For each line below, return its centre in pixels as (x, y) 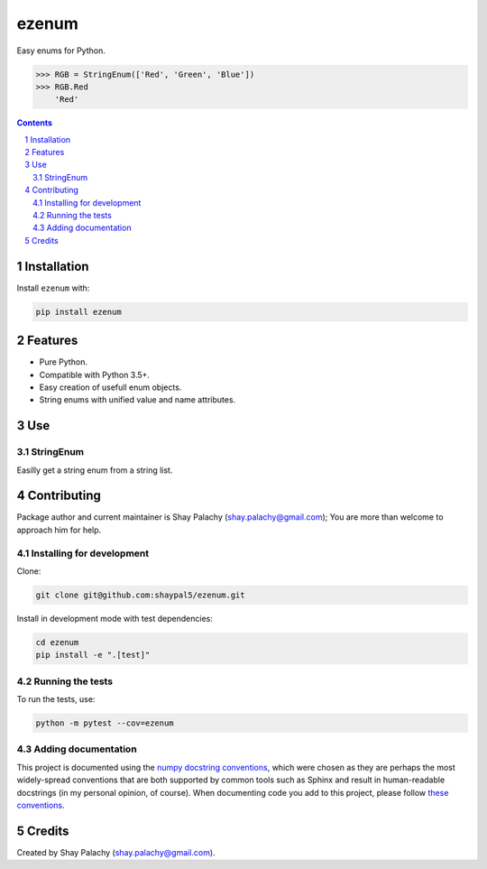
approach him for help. (59, 530)
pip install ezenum (78, 312)
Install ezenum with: (53, 288)
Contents (35, 123)
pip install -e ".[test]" (93, 655)
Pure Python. (63, 362)
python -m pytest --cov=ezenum (105, 723)
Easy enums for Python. (61, 51)
